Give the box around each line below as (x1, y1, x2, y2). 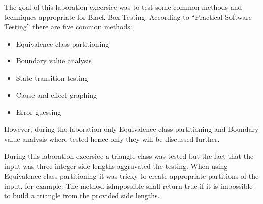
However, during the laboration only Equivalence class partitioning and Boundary (4, 123, 259, 134)
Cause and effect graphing (16, 89, 97, 100)
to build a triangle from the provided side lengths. (4, 190, 160, 201)
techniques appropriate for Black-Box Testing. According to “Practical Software (4, 11, 252, 22)
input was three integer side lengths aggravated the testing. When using (4, 160, 228, 171)
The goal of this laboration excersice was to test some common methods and (4, 2, 242, 12)
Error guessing (16, 107, 61, 117)
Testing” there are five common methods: (4, 21, 133, 32)
